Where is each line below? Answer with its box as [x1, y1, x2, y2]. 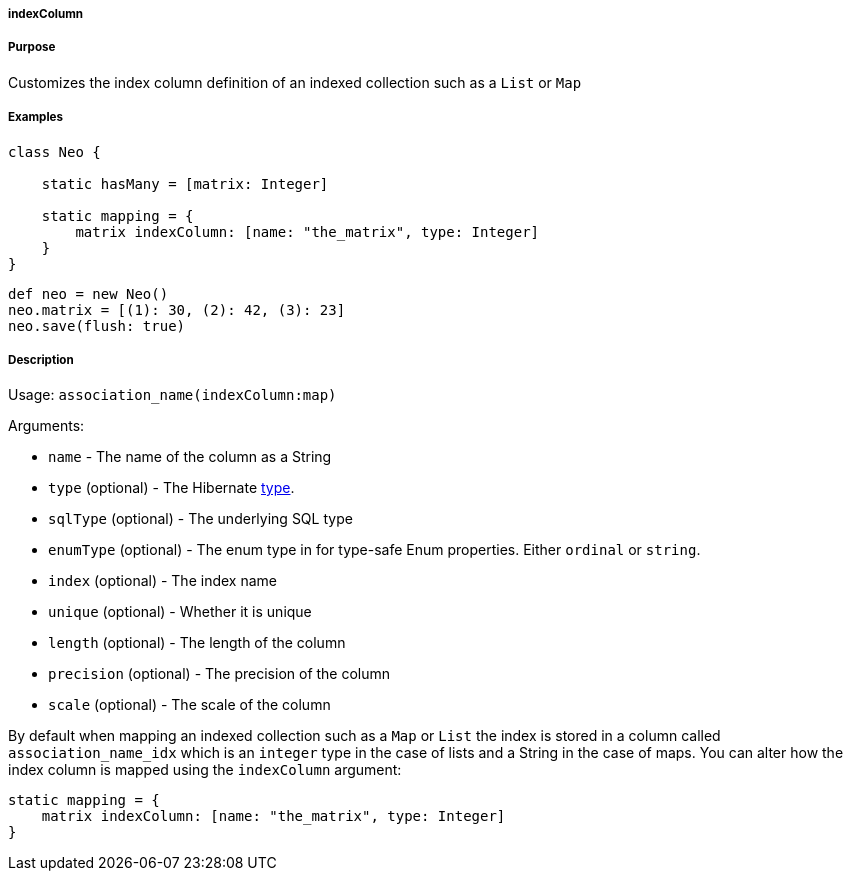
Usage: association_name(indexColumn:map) [8, 386, 337, 404]
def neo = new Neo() [8, 285, 169, 302]
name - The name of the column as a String [48, 448, 332, 466]
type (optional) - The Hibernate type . [48, 479, 295, 497]
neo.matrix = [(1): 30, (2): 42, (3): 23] [8, 301, 346, 318]
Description [8, 352, 74, 367]
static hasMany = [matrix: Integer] [41, 175, 329, 192]
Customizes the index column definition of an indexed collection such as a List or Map [8, 73, 582, 91]
